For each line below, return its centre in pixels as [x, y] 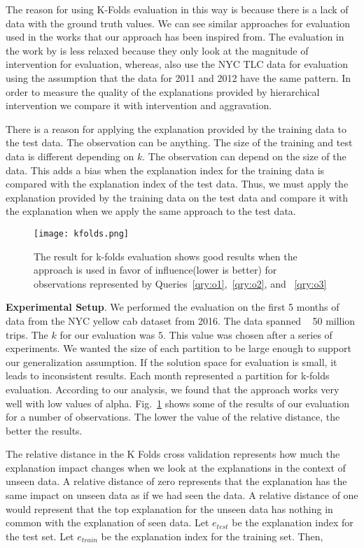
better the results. [44, 430]
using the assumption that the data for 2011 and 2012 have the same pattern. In [178, 77]
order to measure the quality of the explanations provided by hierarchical [163, 91]
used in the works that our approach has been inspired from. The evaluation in [175, 37]
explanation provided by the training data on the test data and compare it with [177, 197]
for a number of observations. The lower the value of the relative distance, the [173, 417]
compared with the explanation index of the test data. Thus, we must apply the [177, 184]
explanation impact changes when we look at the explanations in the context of [176, 467]
